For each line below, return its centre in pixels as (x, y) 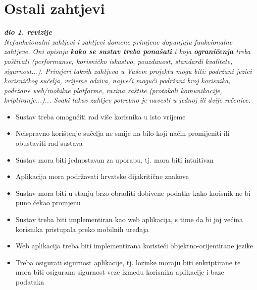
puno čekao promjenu (48, 203)
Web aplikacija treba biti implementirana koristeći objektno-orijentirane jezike (134, 246)
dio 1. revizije (28, 32)
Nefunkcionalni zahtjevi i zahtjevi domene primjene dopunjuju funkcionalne (118, 41)
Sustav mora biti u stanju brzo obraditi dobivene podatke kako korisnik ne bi (133, 193)
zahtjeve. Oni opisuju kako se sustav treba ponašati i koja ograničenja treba (127, 51)
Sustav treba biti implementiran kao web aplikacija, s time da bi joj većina (129, 219)
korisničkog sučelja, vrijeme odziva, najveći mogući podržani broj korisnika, (117, 81)
